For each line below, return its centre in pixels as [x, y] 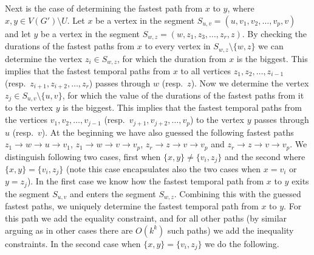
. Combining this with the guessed [237, 193]
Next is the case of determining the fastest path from [104, 8]
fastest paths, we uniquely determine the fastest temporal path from [132, 206]
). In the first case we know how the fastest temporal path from [145, 181]
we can [271, 46]
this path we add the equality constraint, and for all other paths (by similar [146, 218]
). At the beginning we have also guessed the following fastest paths [168, 132]
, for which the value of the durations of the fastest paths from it [183, 95]
